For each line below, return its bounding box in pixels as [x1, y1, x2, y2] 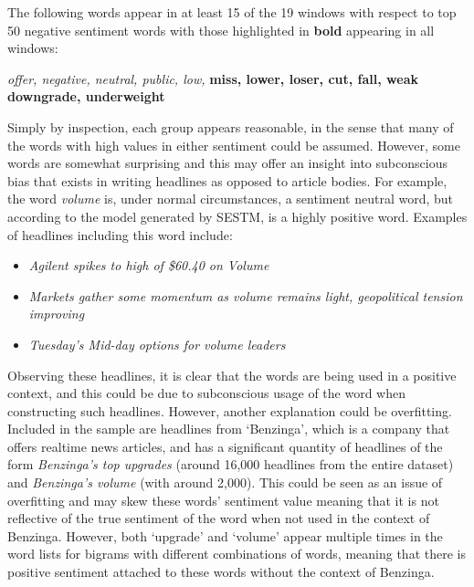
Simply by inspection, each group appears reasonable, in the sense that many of [7, 117, 454, 136]
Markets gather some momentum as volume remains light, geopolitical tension [28, 286, 463, 305]
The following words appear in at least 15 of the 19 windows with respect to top [7, 3, 457, 21]
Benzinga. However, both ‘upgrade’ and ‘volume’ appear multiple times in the [7, 526, 443, 545]
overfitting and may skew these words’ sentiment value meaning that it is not [7, 490, 439, 509]
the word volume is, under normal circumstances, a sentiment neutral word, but [7, 189, 454, 208]
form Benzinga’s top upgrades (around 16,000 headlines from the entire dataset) [7, 455, 454, 474]
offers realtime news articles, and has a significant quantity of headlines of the [7, 436, 443, 456]
